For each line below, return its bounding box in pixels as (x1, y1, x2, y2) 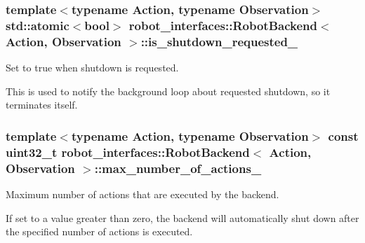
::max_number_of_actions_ (94, 159, 262, 176)
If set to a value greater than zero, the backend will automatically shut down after (6, 210, 359, 225)
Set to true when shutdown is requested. (6, 60, 179, 75)
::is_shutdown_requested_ (140, 32, 298, 50)
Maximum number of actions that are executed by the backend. (6, 186, 279, 201)
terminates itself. (6, 97, 78, 112)
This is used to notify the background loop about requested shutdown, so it (6, 83, 331, 98)
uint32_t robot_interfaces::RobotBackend (6, 143, 250, 160)
